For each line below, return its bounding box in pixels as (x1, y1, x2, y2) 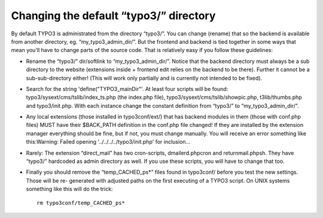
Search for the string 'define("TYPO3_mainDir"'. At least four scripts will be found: (26, 85, 228, 92)
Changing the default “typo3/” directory (11, 9, 216, 22)
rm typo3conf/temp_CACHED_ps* (36, 199, 126, 206)
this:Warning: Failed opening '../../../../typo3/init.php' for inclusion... (26, 138, 191, 146)
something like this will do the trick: (26, 186, 113, 193)
